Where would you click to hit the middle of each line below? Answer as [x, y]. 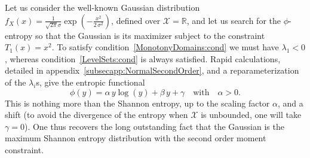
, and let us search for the [234, 20]
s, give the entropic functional [90, 82]
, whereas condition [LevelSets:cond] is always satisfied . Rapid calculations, [143, 58]
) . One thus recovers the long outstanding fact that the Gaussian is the [154, 126]
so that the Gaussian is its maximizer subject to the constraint [150, 35]
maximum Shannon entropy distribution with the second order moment [136, 138]
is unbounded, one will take [251, 115]
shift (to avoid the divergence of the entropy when [96, 115]
